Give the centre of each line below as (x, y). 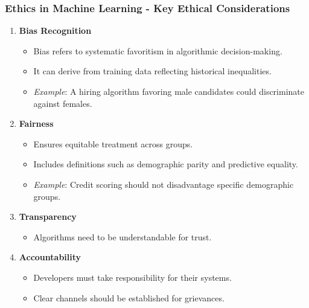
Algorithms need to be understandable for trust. (123, 236)
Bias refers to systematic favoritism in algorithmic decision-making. (158, 50)
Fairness (36, 124)
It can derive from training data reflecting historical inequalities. (152, 71)
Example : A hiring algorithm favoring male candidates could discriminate (169, 91)
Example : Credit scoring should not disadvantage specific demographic (164, 184)
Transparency (48, 217)
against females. (63, 103)
